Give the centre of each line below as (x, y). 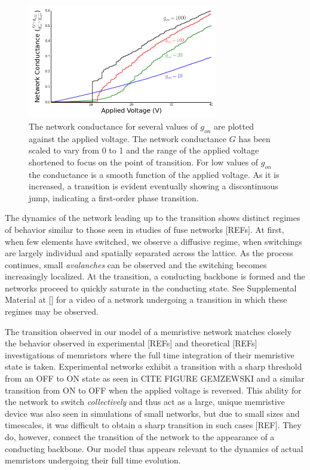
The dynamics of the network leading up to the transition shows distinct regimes (153, 218)
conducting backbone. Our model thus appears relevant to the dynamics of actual (154, 448)
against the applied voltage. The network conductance (128, 138)
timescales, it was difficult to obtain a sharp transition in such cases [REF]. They (153, 425)
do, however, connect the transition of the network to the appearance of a (140, 437)
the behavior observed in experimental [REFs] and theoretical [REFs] (131, 343)
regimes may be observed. (52, 311)
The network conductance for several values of (113, 126)
